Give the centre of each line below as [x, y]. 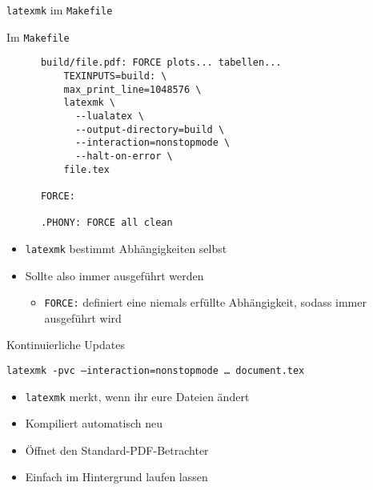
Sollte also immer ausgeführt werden [114, 275]
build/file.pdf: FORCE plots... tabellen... [161, 63]
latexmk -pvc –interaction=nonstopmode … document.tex [156, 370]
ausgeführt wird [83, 317]
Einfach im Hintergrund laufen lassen [116, 477]
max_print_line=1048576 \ [132, 89]
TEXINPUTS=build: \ [115, 76]
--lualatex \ [109, 116]
